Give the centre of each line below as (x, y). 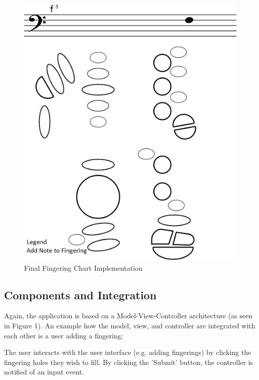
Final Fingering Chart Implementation (83, 267)
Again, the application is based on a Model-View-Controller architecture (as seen (128, 316)
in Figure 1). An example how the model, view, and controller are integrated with (130, 326)
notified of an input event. (44, 372)
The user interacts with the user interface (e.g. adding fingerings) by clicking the (128, 352)
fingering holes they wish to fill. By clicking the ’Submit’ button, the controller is (128, 362)
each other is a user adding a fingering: (64, 335)
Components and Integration (80, 295)
